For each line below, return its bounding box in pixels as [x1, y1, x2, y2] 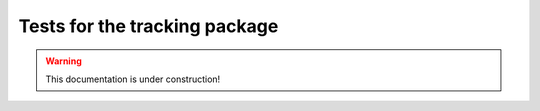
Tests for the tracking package [18, 15, 279, 37]
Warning [45, 55, 82, 67]
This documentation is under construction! [45, 73, 221, 85]
